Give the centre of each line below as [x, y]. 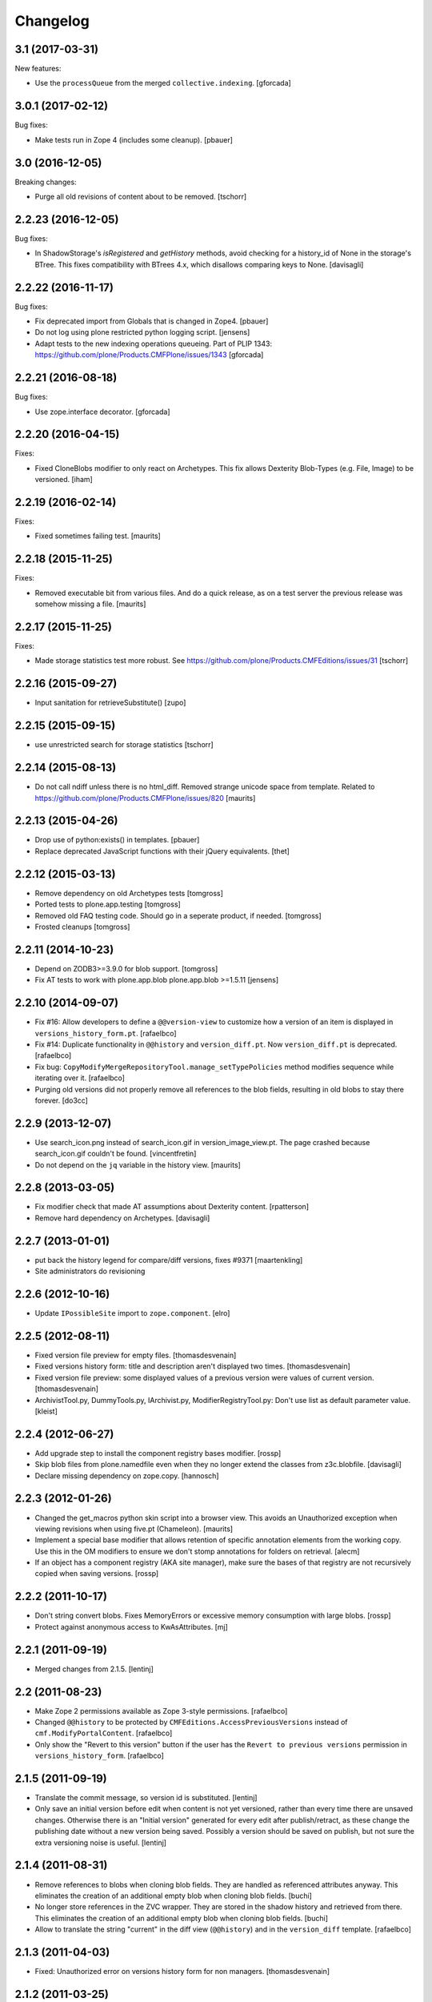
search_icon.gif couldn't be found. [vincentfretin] [116, 1154]
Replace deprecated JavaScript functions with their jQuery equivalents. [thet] [162, 851]
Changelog [52, 21]
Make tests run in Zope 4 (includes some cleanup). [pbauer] [134, 139]
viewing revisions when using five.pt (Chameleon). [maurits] [134, 1529]
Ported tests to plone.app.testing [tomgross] [108, 904]
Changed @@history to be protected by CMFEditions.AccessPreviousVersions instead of [191, 1722]
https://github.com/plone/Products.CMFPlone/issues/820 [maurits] [145, 798]
